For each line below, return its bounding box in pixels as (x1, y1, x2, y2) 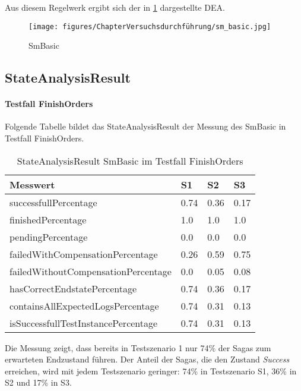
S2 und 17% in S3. (5, 376, 72, 389)
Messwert (9, 177, 55, 191)
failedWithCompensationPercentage (9, 247, 158, 261)
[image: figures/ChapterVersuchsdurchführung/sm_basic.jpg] (28, 22, 271, 31)
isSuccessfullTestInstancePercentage (9, 316, 158, 330)
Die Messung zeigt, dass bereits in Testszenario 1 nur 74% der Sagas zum (5, 341, 271, 354)
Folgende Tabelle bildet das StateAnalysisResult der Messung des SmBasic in (5, 120, 286, 133)
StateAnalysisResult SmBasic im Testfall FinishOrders (17, 153, 243, 168)
